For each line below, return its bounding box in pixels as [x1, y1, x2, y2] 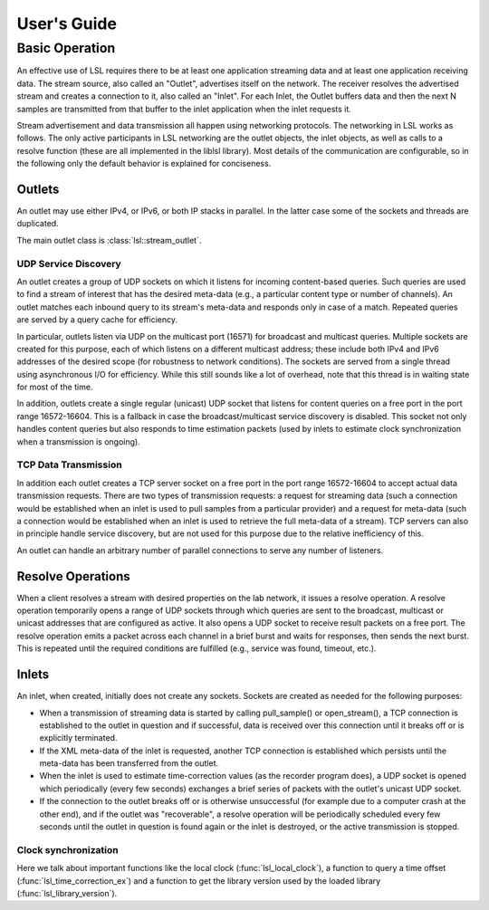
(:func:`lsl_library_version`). [16, 887, 118, 898]
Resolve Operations [16, 569, 130, 584]
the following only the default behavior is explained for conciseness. [16, 158, 272, 169]
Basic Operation [16, 40, 116, 56]
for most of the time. [16, 381, 93, 393]
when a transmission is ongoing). [16, 436, 140, 447]
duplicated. [16, 218, 59, 229]
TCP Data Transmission [16, 458, 122, 471]
